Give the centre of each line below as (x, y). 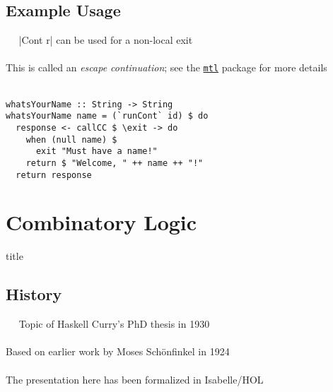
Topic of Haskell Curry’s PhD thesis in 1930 (114, 324)
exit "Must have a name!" (97, 152)
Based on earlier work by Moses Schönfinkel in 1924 (118, 351)
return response (54, 175)
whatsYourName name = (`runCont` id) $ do (107, 116)
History (34, 294)
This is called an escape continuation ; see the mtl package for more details (166, 67)
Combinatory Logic (101, 222)
